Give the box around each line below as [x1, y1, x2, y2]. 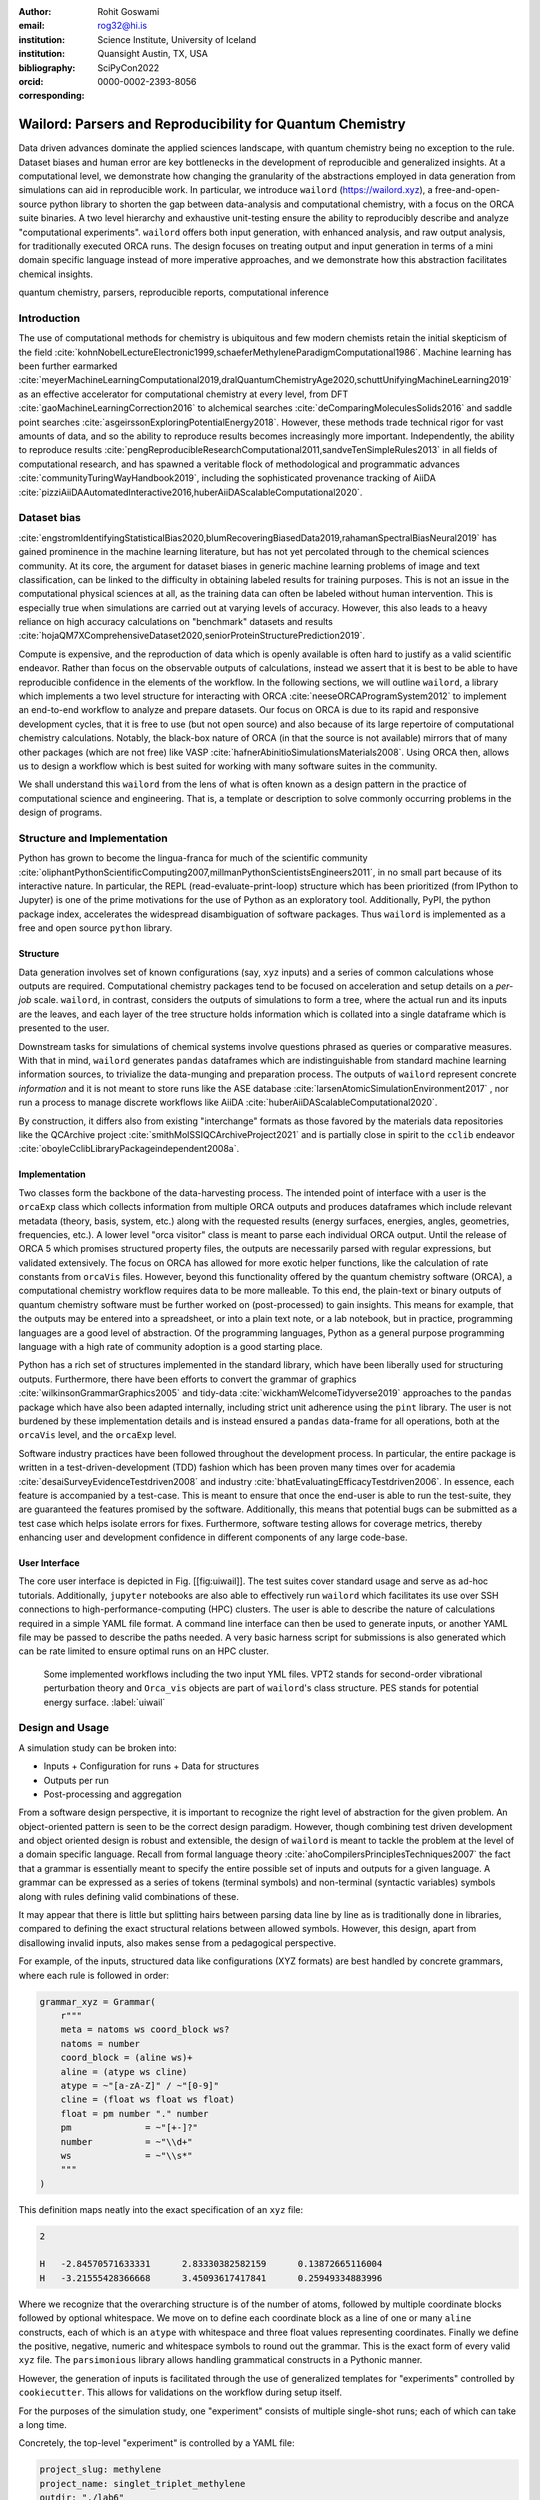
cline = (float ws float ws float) [60, 2094, 235, 2105]
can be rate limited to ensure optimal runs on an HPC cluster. [18, 1645, 269, 1657]
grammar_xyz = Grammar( [39, 1996, 157, 2007]
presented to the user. [18, 1022, 110, 1034]
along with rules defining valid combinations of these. [18, 1890, 240, 1902]
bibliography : [18, 61, 76, 74]
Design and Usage [18, 1721, 110, 1735]
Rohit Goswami [97, 6, 160, 17]
